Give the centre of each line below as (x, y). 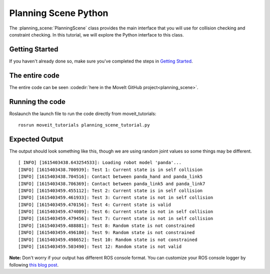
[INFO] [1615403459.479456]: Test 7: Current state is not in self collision (116, 218)
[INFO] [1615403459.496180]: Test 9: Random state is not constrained (106, 233)
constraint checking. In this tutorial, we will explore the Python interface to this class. (96, 34)
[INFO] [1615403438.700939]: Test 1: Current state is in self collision (110, 169)
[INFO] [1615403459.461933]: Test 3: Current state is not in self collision (116, 198)
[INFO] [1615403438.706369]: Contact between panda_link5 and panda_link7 (112, 183)
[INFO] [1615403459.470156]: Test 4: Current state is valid (94, 204)
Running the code (37, 102)
